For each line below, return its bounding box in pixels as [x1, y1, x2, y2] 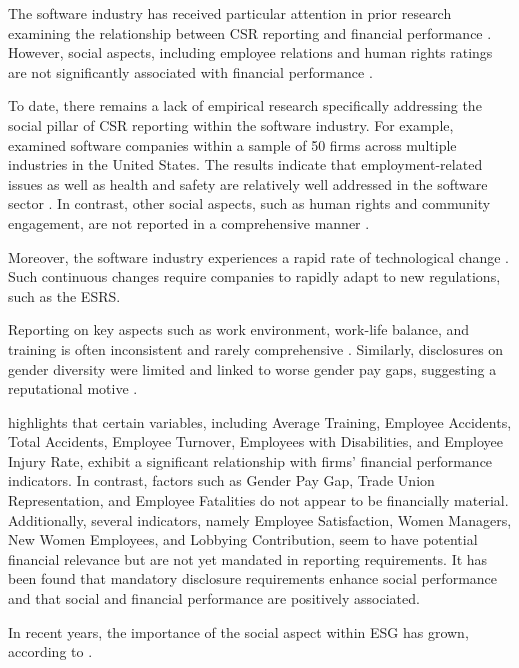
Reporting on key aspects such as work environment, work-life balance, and [8, 319, 470, 340]
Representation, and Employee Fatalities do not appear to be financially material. [8, 490, 509, 511]
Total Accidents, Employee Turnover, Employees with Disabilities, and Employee [8, 431, 504, 452]
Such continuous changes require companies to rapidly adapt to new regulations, [8, 266, 501, 287]
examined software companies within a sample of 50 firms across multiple [8, 134, 457, 155]
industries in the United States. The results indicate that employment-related [8, 154, 483, 175]
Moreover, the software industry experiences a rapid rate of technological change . [8, 246, 510, 267]
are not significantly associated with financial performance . [8, 61, 373, 82]
